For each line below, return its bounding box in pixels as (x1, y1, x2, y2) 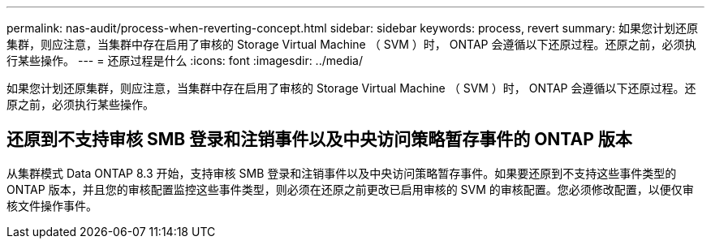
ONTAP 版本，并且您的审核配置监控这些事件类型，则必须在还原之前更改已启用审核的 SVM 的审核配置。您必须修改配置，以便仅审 (6, 182, 694, 196)
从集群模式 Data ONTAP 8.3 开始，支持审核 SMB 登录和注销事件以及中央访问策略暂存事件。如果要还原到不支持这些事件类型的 (6, 165, 677, 180)
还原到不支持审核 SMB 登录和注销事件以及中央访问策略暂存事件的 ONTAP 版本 (6, 129, 632, 150)
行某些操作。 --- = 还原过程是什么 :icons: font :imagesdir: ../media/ (6, 54, 364, 67)
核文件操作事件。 (6, 198, 97, 213)
